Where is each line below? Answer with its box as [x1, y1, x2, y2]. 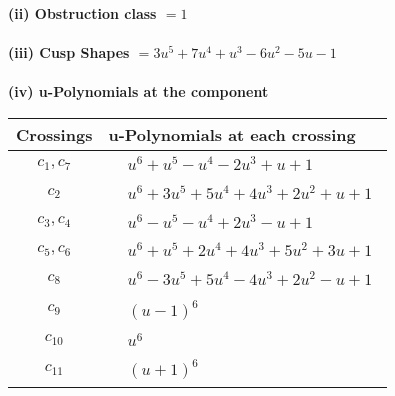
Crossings [16, 122, 93, 146]
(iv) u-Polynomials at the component [8, 81, 269, 102]
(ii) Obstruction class [8, 3, 157, 23]
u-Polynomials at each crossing [108, 122, 356, 146]
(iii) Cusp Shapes [8, 42, 130, 63]
